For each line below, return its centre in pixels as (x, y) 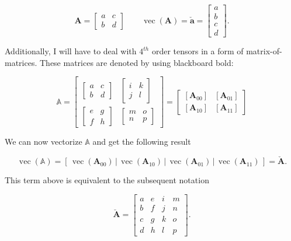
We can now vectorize (44, 142)
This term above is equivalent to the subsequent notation (107, 180)
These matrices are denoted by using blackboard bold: (136, 62)
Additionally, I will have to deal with (71, 51)
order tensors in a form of (198, 51)
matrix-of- (264, 51)
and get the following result (142, 142)
